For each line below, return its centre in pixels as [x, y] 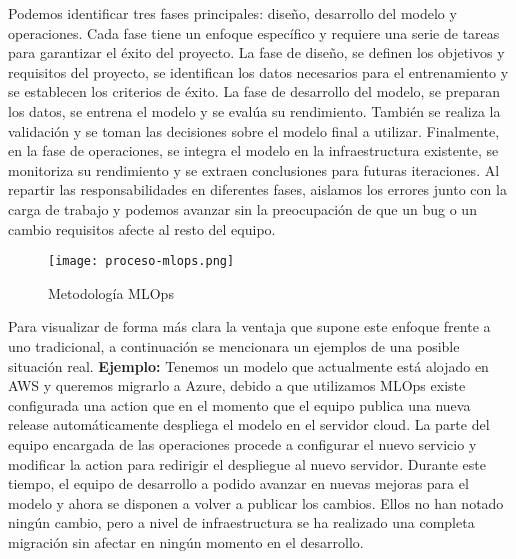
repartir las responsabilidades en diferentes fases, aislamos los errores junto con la [257, 189]
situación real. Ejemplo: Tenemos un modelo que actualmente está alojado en [248, 365]
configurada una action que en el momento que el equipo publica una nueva [239, 404]
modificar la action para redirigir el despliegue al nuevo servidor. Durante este [247, 463]
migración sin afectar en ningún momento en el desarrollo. [186, 541]
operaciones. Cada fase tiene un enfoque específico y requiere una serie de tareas [254, 32]
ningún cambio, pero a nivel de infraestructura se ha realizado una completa [241, 522]
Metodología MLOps [111, 292]
